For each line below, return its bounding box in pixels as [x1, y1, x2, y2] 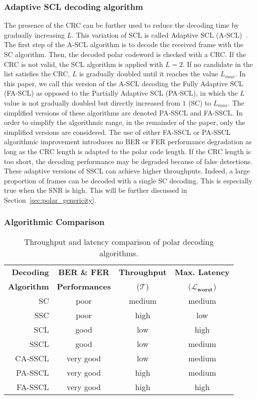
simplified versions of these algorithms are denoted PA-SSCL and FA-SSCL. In [4, 107, 243, 117]
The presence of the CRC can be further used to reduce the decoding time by [4, 20, 239, 30]
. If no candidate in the [182, 58, 253, 69]
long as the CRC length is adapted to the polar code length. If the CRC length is [4, 146, 251, 156]
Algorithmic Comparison [4, 216, 105, 228]
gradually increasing [4, 29, 65, 40]
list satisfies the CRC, [4, 68, 70, 79]
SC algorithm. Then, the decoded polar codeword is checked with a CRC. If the [4, 49, 246, 59]
